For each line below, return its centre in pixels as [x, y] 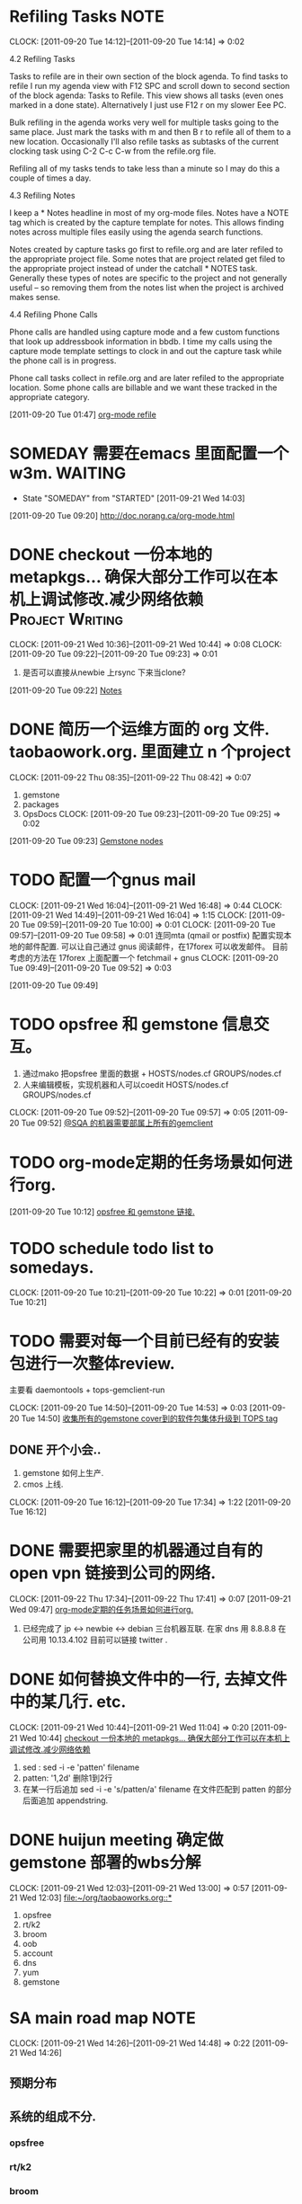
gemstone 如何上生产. [63, 1473]
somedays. [52, 1267]
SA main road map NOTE [102, 2018]
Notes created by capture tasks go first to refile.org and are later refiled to [146, 249]
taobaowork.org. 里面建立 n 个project [150, 751]
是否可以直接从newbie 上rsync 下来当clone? [104, 672]
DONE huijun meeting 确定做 [116, 1840]
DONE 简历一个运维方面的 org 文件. [139, 729]
